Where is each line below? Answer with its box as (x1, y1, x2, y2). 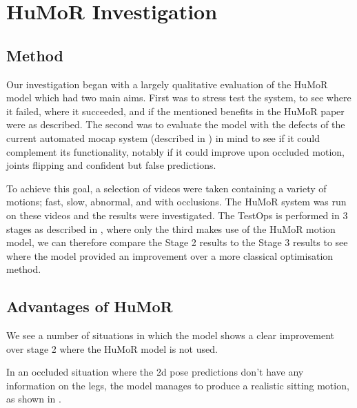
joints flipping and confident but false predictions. (6, 158, 216, 172)
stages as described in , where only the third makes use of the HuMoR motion (6, 221, 336, 236)
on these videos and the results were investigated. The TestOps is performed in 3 (6, 207, 348, 222)
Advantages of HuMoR (6, 296, 173, 317)
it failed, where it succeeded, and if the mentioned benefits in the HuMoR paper (6, 103, 345, 118)
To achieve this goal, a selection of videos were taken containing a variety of (6, 181, 327, 195)
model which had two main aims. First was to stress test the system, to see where (6, 90, 351, 105)
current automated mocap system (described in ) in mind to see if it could (6, 130, 320, 145)
